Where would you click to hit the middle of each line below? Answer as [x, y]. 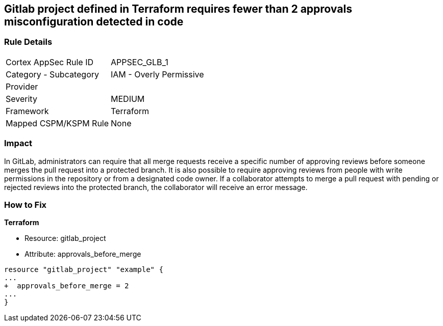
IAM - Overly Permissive [157, 74]
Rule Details [28, 42]
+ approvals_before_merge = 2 [67, 286]
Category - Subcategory [52, 74]
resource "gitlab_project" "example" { [84, 270]
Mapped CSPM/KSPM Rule [57, 123]
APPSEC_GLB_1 [140, 62]
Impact [18, 143]
